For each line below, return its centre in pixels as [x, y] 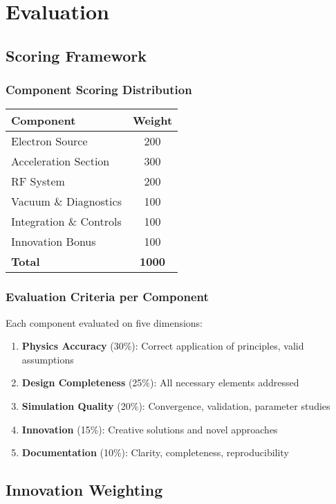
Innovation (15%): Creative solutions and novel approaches [150, 429]
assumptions [48, 359]
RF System [38, 181]
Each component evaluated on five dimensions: [104, 322]
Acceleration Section [60, 161]
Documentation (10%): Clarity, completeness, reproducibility [155, 452]
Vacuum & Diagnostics [66, 201]
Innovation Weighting [84, 490]
